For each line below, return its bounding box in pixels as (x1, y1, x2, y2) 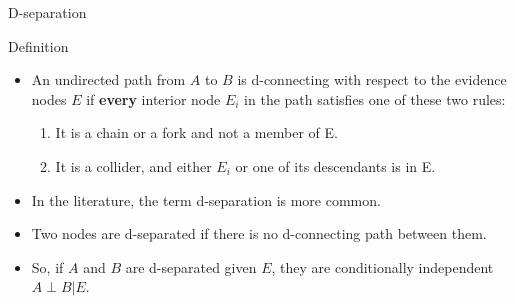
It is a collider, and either (55, 155, 212, 176)
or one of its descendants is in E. (235, 155, 436, 176)
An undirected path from (31, 69, 186, 90)
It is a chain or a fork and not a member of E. (55, 122, 338, 143)
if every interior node (86, 88, 221, 109)
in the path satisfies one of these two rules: (244, 88, 506, 109)
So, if (31, 256, 64, 277)
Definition (8, 35, 69, 56)
